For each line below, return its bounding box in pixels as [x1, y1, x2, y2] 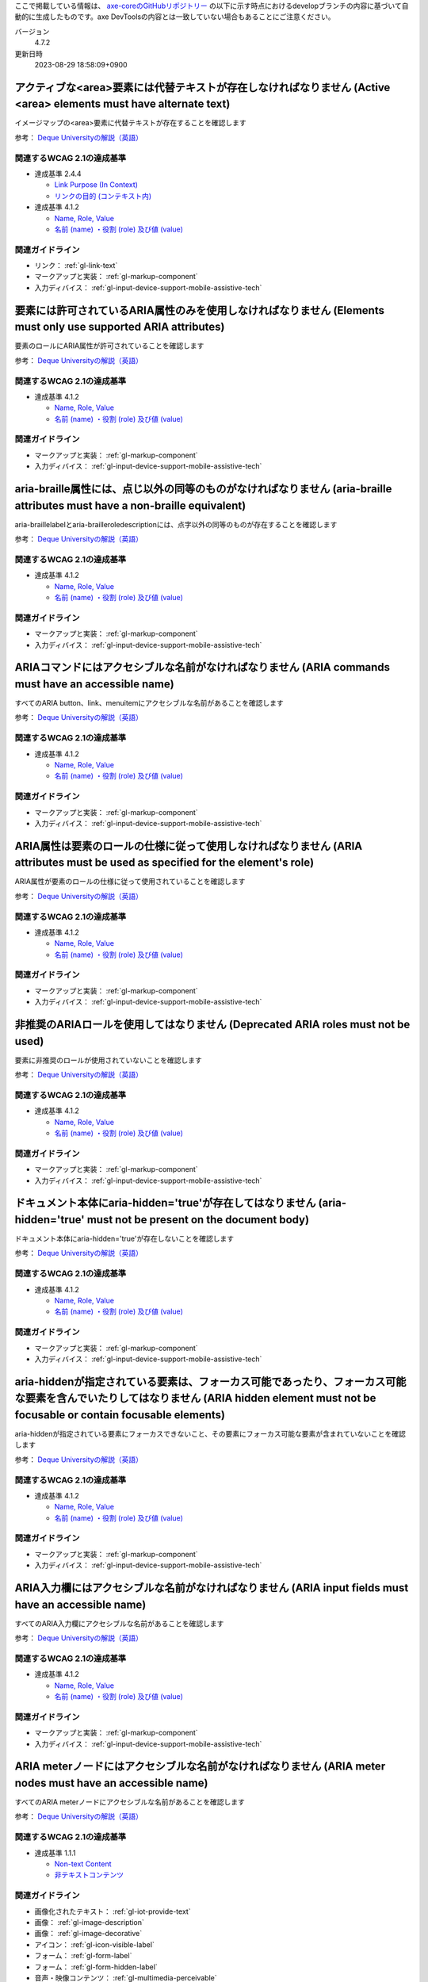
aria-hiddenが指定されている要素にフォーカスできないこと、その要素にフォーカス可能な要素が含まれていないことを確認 [14, 1429, 406, 1439]
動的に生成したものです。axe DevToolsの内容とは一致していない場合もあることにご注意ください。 [14, 12, 336, 21]
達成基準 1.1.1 [34, 1848, 76, 1858]
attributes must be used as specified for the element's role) [14, 856, 315, 870]
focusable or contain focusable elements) [14, 1408, 226, 1421]
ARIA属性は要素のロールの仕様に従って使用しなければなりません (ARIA [14, 839, 363, 852]
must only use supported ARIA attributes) [14, 320, 225, 334]
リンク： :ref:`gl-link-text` [34, 261, 118, 270]
